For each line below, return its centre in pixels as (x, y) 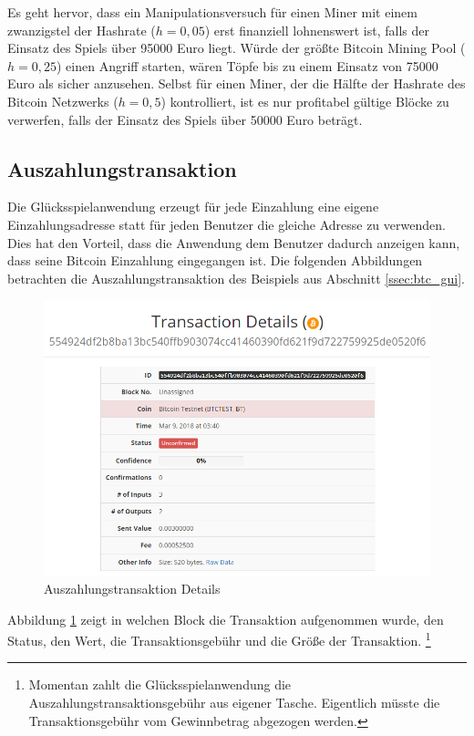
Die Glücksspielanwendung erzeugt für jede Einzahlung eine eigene (193, 207)
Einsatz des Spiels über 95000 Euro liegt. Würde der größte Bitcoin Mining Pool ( (237, 48)
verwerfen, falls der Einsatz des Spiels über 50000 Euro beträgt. (185, 119)
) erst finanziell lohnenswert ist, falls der (317, 30)
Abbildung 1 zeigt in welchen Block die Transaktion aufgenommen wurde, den (226, 619)
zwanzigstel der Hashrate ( (82, 30)
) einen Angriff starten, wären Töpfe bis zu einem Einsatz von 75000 (247, 65)
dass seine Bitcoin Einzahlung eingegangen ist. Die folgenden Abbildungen (215, 260)
